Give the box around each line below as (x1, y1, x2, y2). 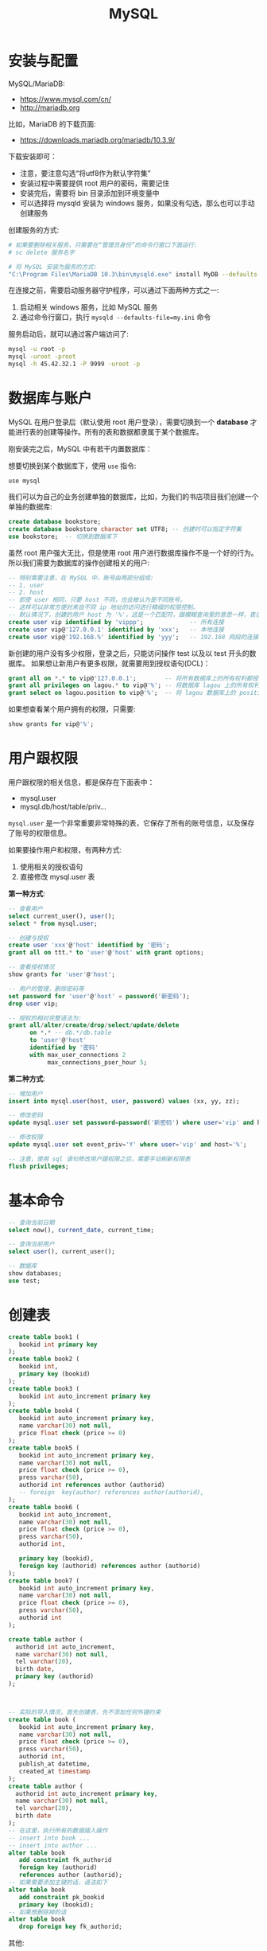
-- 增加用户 (8, 1090, 44, 1098)
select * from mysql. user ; (8, 919, 98, 927)
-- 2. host (8, 588, 44, 597)
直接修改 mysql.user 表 (19, 872, 95, 881)
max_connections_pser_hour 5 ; (47, 1058, 148, 1067)
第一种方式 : (8, 888, 46, 898)
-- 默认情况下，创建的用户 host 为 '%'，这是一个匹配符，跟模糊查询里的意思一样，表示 (8, 611, 262, 618)
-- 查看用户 (8, 904, 44, 912)
